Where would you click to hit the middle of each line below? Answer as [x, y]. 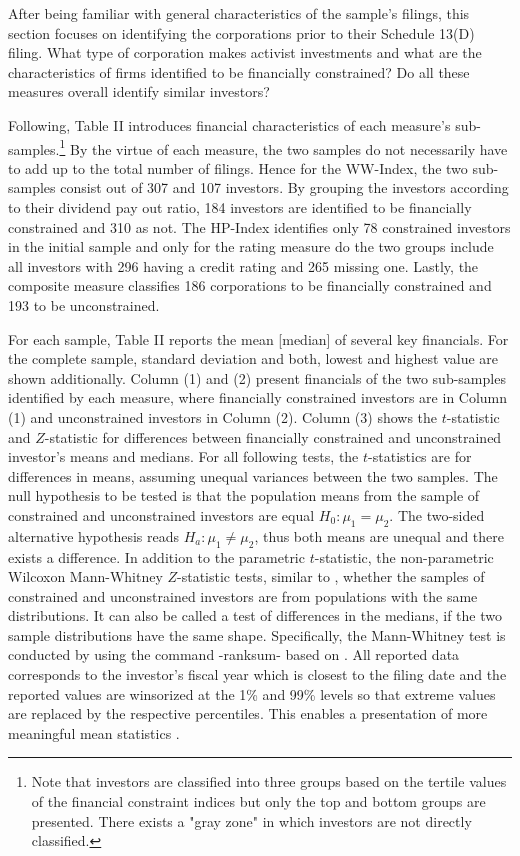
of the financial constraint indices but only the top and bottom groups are [258, 801]
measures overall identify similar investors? [139, 91]
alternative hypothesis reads [94, 535]
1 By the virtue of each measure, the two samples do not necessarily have [283, 147]
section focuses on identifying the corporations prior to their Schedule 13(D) [241, 32]
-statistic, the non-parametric [404, 556]
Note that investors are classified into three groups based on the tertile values [269, 781]
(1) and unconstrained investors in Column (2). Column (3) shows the [223, 416]
